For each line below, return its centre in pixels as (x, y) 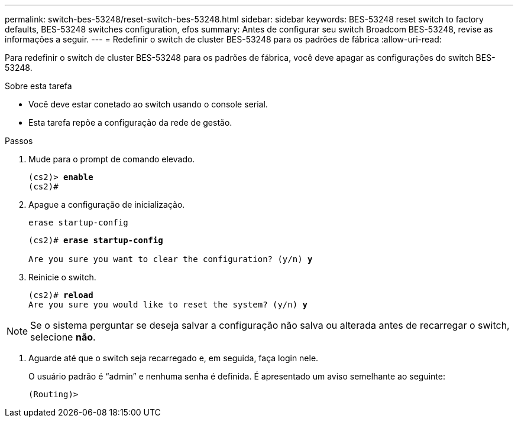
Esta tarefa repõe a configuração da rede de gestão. (130, 122)
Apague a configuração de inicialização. (107, 205)
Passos (19, 141)
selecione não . (63, 337)
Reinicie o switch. (62, 277)
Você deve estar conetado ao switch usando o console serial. (148, 104)
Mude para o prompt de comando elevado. (112, 159)
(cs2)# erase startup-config (96, 240)
